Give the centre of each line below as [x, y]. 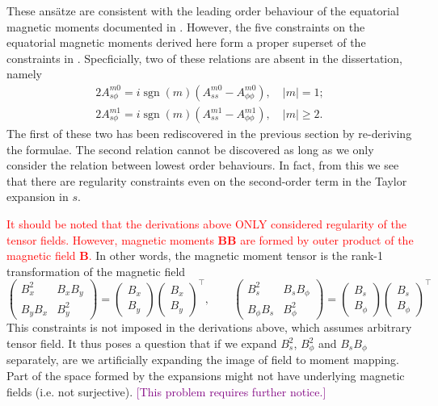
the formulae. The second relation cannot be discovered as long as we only [190, 149]
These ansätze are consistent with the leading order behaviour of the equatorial [203, 10]
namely [24, 74]
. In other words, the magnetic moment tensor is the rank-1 [236, 255]
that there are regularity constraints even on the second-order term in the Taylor [207, 180]
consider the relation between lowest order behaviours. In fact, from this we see [203, 165]
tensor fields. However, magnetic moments [110, 239]
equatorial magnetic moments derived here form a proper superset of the [186, 42]
